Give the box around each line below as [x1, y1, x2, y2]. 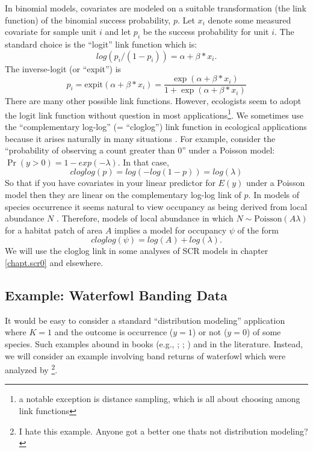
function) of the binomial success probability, [5, 13, 171, 26]
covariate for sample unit [5, 25, 97, 38]
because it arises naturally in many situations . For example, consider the [5, 132, 276, 144]
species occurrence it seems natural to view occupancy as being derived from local [5, 200, 308, 212]
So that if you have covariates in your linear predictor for [5, 176, 215, 189]
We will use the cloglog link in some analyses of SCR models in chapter [5, 244, 268, 257]
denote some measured [208, 13, 291, 26]
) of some [246, 326, 281, 338]
